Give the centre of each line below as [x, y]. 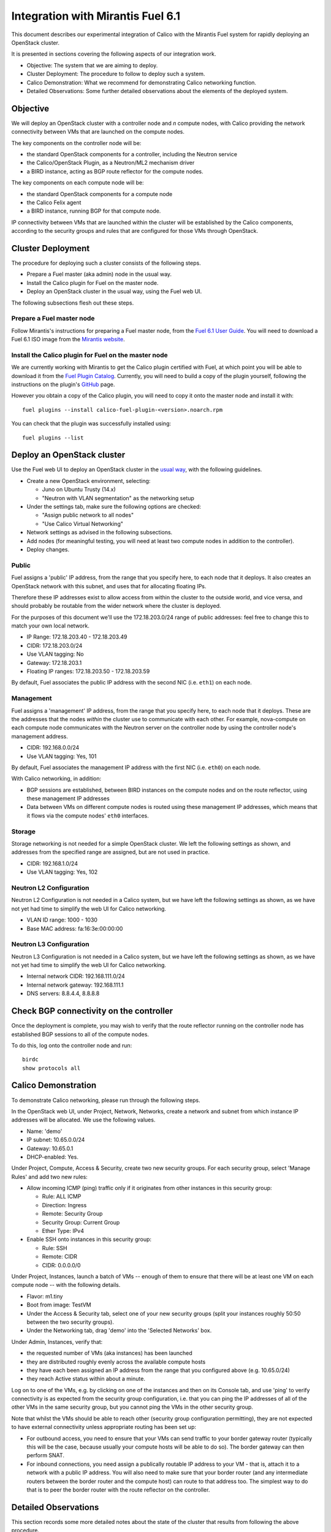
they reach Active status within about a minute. [86, 1379]
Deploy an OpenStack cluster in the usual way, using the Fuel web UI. [114, 292]
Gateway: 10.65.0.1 [50, 1148]
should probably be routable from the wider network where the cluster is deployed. [116, 606]
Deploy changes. [48, 549]
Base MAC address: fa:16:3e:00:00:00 [75, 928]
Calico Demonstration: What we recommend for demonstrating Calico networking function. [142, 82]
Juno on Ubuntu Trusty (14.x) [79, 490]
